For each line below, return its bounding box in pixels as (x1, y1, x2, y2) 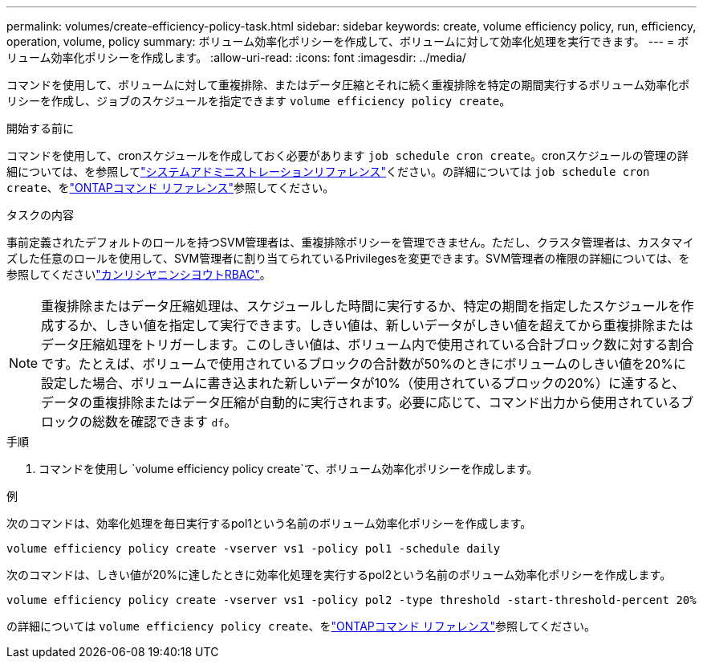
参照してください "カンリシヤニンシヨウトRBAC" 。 (6, 267, 271, 281)
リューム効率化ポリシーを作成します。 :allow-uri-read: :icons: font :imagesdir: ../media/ (6, 51, 466, 64)
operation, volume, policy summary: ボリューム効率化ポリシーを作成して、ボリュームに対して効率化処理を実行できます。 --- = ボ (6, 35, 689, 48)
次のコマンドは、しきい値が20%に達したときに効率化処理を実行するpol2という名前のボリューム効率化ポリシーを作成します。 (6, 568, 672, 581)
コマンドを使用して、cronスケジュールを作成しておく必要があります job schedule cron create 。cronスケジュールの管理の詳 (6, 149, 689, 162)
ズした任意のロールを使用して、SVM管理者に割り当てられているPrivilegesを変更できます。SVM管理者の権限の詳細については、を (6, 251, 690, 265)
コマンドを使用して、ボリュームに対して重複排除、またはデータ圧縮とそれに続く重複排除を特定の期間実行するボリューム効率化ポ (6, 78, 690, 92)
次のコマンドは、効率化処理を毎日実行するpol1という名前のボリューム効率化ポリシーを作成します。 (6, 516, 532, 530)
